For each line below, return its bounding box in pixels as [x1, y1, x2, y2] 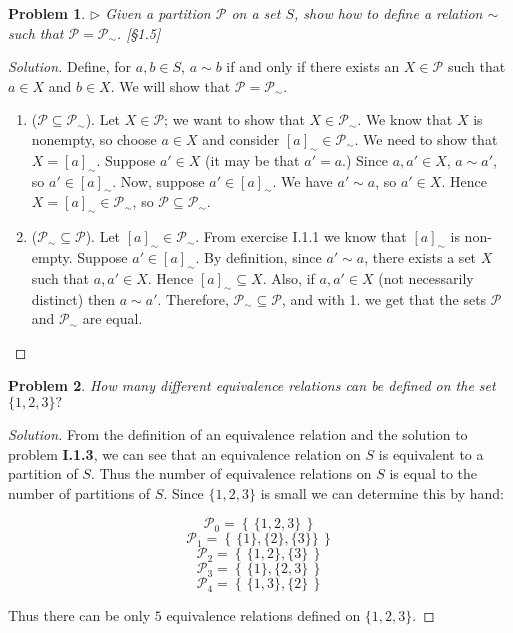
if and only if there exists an [226, 56, 400, 77]
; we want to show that [164, 109, 305, 130]
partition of [8, 463, 78, 484]
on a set [231, 3, 281, 23]
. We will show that [110, 75, 231, 96]
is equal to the [389, 463, 478, 484]
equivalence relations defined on [166, 605, 361, 626]
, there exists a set [364, 246, 477, 267]
